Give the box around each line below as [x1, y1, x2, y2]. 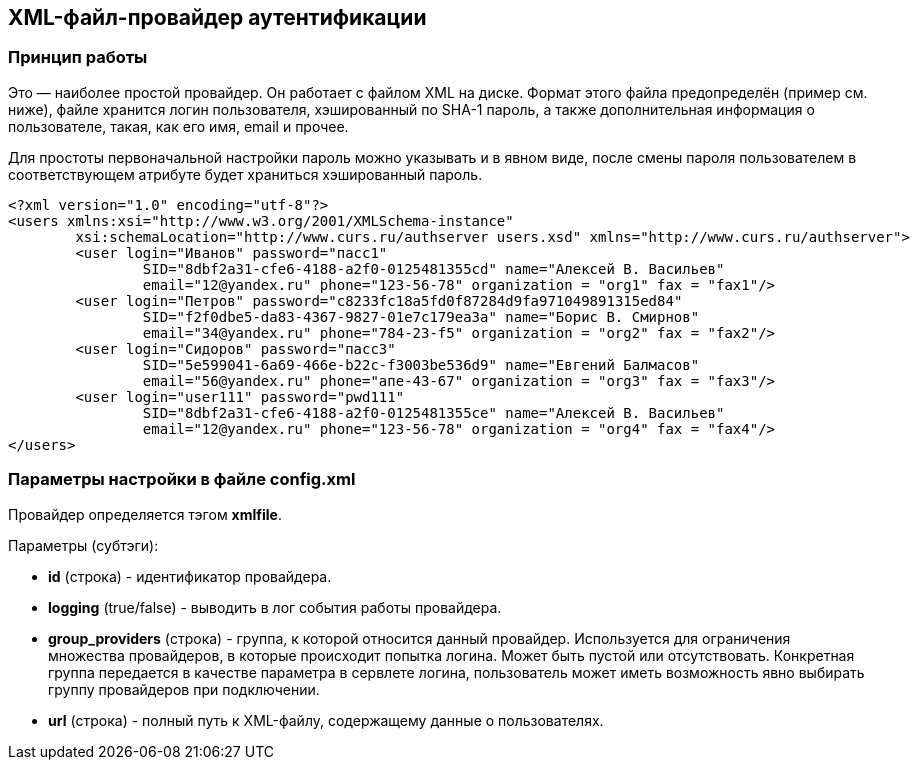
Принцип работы [8, 47, 148, 68]
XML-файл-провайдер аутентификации [8, 5, 427, 30]
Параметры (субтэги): [8, 536, 159, 554]
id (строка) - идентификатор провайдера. [48, 567, 332, 585]
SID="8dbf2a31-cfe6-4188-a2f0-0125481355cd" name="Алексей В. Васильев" [142, 260, 725, 277]
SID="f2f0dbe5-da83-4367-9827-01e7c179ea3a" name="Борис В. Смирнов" [142, 308, 700, 325]
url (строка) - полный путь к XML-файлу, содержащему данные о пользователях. [48, 711, 604, 729]
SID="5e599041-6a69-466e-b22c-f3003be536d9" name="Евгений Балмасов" [142, 356, 700, 373]
